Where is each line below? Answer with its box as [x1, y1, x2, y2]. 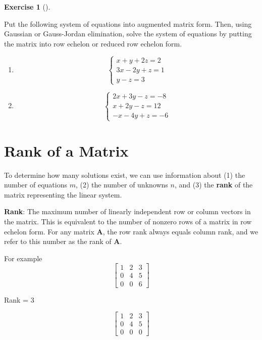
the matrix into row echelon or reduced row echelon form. [4, 38, 182, 48]
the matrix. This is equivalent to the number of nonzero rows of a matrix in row [4, 216, 252, 227]
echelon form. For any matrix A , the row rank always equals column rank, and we [4, 226, 258, 236]
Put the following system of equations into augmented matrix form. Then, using [4, 18, 252, 29]
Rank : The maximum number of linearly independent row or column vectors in [4, 206, 251, 217]
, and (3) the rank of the [174, 179, 253, 190]
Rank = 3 [4, 294, 34, 305]
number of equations [4, 179, 67, 190]
